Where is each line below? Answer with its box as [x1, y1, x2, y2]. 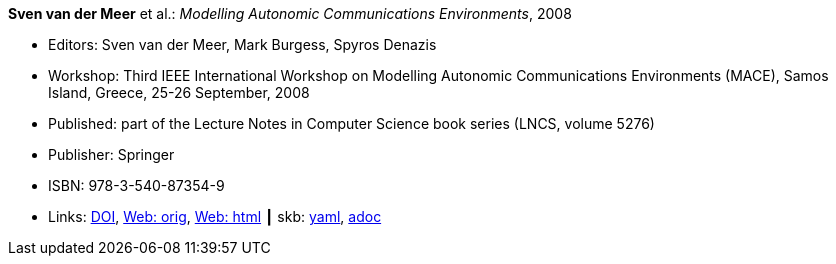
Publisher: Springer [48, 146, 175, 163]
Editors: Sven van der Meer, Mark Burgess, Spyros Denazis [48, 36, 437, 53]
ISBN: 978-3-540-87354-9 [48, 177, 225, 194]
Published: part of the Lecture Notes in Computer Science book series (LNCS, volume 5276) [48, 115, 655, 132]
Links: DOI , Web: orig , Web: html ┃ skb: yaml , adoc [48, 208, 382, 225]
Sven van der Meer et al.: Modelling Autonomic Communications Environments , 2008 [8, 5, 572, 22]
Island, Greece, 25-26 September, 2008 [48, 84, 310, 101]
